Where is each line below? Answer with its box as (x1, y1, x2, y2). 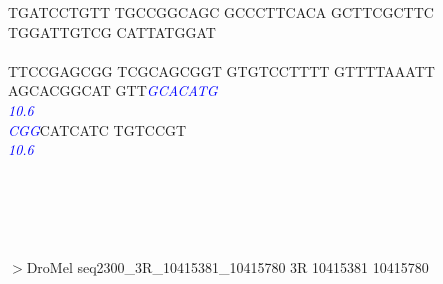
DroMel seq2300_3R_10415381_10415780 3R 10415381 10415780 (26, 256, 429, 277)
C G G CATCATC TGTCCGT (8, 119, 187, 140)
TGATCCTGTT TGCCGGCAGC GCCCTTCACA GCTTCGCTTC (8, 2, 434, 22)
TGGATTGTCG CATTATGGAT (8, 21, 216, 42)
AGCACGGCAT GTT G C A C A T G (8, 80, 218, 101)
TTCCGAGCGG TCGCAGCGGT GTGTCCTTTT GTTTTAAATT (8, 60, 435, 81)
